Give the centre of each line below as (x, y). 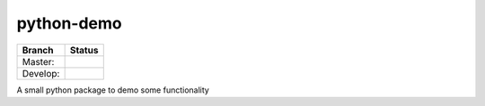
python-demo (69, 23)
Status (84, 50)
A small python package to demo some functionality (113, 90)
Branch (38, 50)
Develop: (41, 73)
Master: (38, 61)
